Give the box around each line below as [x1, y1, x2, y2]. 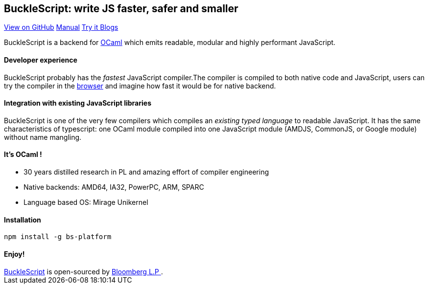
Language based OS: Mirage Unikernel [24, 198, 148, 207]
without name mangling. [4, 133, 82, 141]
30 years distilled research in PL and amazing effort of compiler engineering [24, 168, 269, 177]
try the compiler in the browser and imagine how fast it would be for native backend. [4, 81, 276, 90]
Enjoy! [4, 249, 25, 258]
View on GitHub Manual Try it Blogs [4, 23, 119, 32]
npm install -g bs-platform [4, 233, 112, 241]
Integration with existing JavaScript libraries [4, 99, 151, 108]
